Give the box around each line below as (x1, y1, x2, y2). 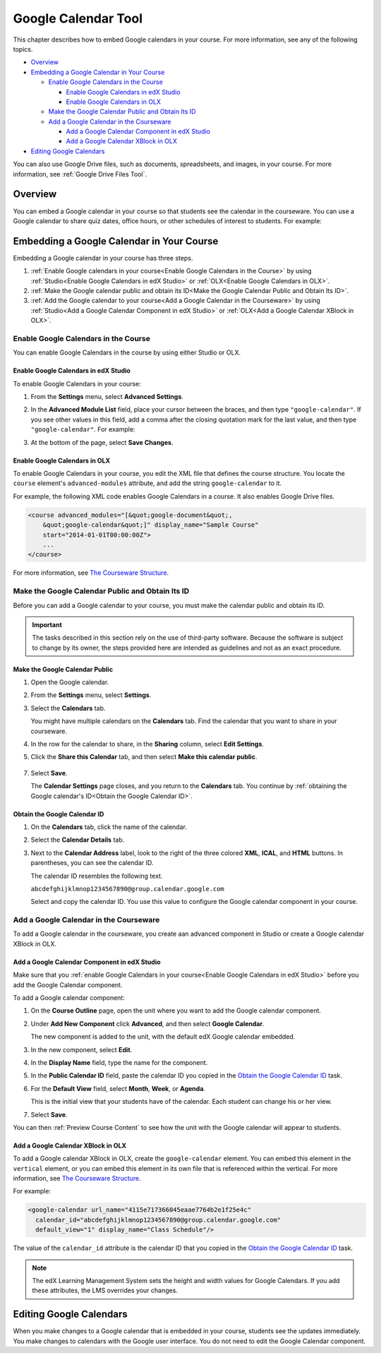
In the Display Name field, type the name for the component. (30, 1058, 208, 1066)
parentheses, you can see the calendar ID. (30, 859, 154, 867)
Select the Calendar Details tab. (30, 835, 125, 844)
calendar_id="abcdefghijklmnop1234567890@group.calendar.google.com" (35, 1215, 282, 1224)
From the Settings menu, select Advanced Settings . (30, 393, 183, 401)
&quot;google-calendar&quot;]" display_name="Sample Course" (42, 521, 259, 529)
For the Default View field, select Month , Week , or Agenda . (30, 1084, 206, 1092)
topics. (13, 44, 33, 53)
